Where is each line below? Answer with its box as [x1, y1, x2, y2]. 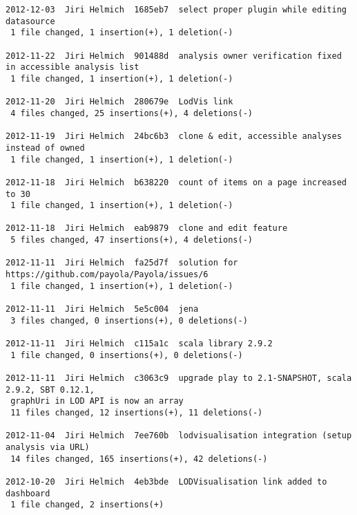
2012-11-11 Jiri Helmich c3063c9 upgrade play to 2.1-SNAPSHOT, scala [6, 373, 352, 383]
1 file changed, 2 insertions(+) [10, 500, 164, 510]
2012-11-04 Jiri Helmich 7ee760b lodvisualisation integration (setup [6, 431, 352, 441]
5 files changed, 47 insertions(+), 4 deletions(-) [10, 235, 253, 245]
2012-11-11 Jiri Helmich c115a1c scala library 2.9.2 [6, 339, 273, 349]
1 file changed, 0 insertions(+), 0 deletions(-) [10, 350, 243, 360]
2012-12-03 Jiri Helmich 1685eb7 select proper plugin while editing [6, 5, 347, 15]
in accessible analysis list [6, 62, 139, 73]
